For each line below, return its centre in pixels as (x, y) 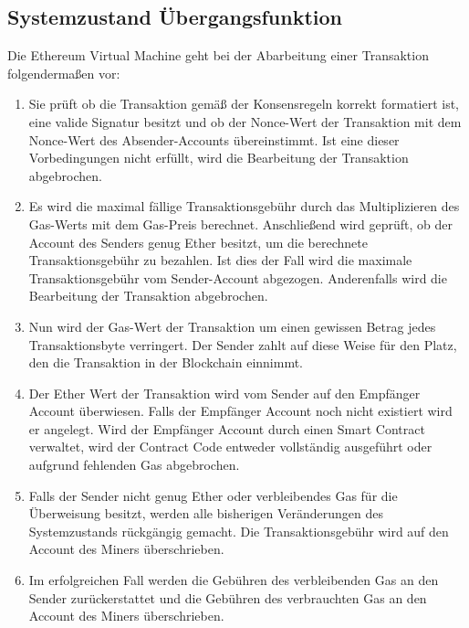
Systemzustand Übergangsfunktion (175, 17)
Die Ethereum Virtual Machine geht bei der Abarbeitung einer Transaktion (218, 55)
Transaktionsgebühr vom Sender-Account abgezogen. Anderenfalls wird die (238, 277)
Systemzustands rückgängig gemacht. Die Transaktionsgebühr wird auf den (239, 531)
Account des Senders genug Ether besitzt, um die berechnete (198, 242)
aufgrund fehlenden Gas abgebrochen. (134, 465)
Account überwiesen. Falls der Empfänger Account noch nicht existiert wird (240, 411)
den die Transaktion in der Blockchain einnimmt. (166, 362)
